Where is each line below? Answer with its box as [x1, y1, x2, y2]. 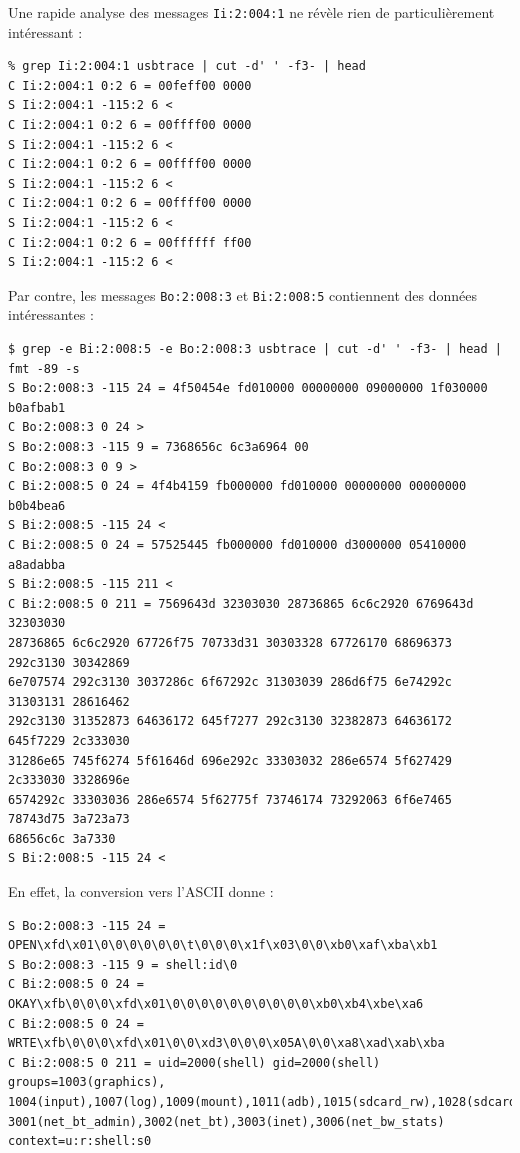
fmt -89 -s [8, 361, 80, 376]
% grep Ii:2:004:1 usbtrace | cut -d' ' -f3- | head [8, 59, 366, 74]
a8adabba [8, 557, 66, 572]
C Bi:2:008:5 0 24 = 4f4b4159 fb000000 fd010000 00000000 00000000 [8, 479, 467, 494]
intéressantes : [8, 304, 94, 325]
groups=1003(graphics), [8, 1075, 166, 1090]
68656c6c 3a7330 [8, 831, 116, 846]
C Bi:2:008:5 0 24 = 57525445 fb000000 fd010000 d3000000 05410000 [8, 537, 467, 552]
